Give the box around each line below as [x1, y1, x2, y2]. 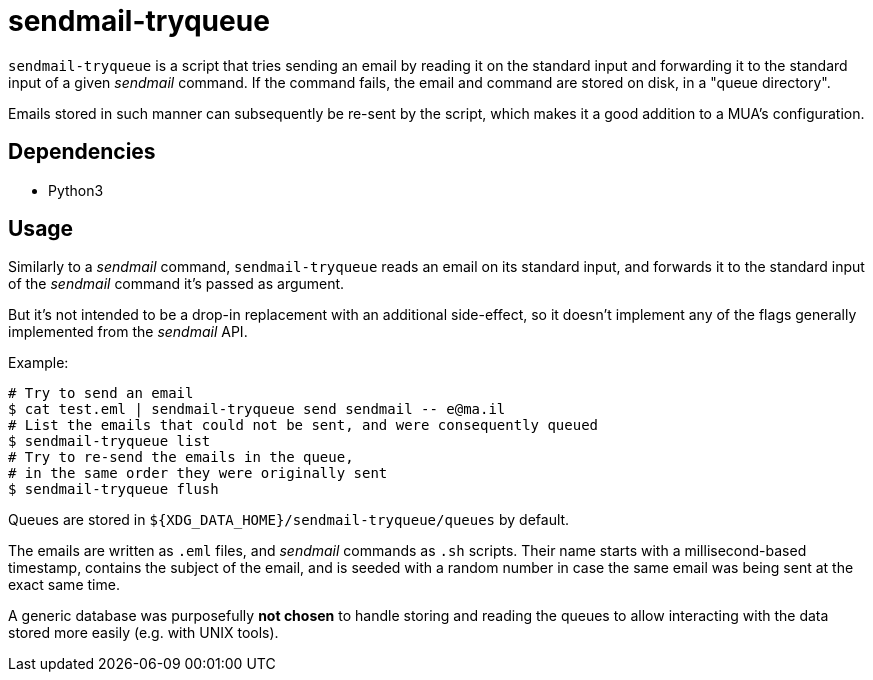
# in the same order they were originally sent [8, 465, 388, 482]
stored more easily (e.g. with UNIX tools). [8, 624, 279, 642]
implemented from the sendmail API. [8, 323, 248, 341]
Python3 [48, 181, 104, 199]
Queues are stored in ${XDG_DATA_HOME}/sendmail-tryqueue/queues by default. [8, 511, 570, 529]
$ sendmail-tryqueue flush [8, 481, 219, 498]
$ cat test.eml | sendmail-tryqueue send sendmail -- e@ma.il [8, 401, 506, 418]
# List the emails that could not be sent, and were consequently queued [8, 417, 599, 434]
